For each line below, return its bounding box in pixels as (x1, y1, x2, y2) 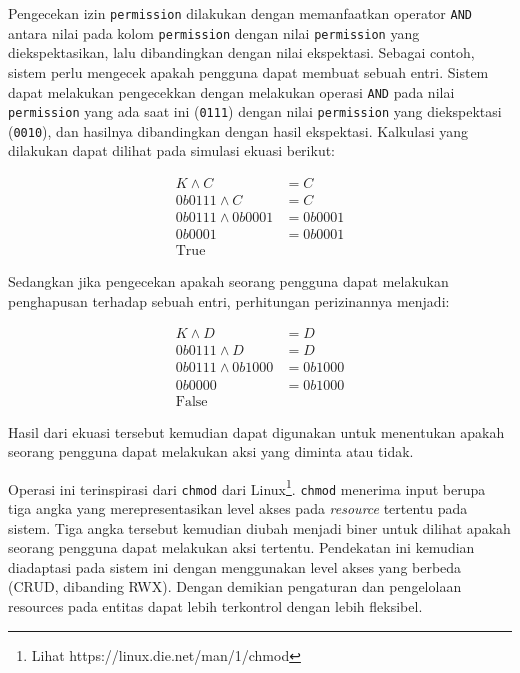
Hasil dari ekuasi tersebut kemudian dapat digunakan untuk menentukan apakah (8, 421, 505, 442)
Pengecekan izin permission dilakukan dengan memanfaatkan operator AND (8, 3, 472, 23)
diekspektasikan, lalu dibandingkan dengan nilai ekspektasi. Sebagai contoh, (8, 42, 475, 63)
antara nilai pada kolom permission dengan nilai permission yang (8, 22, 420, 43)
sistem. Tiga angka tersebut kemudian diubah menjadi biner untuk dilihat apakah (8, 517, 511, 538)
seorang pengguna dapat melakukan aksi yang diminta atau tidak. (8, 441, 414, 462)
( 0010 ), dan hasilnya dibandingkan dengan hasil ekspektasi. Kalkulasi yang (8, 120, 468, 141)
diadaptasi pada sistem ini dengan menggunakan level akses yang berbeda (8, 556, 462, 577)
